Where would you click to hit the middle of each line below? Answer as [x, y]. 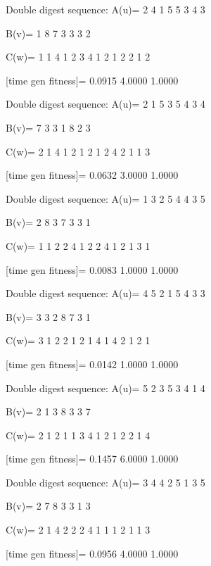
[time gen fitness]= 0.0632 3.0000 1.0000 [92, 175]
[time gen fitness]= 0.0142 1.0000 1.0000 [92, 364]
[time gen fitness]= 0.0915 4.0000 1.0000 [92, 80]
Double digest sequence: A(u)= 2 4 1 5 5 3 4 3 [105, 9]
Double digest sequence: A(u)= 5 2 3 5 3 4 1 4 [105, 388]
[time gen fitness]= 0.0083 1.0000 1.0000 [92, 269]
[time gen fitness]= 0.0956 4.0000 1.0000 [92, 553]
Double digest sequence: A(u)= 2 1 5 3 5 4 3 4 [105, 104]
